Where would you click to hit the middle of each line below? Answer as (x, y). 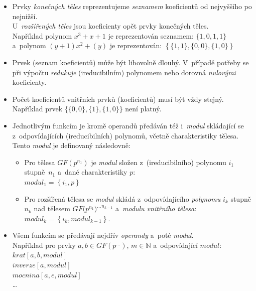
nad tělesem (52, 208)
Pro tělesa (40, 162)
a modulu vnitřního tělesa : (156, 208)
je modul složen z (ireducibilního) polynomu (159, 162)
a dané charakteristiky (92, 172)
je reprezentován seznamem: (151, 35)
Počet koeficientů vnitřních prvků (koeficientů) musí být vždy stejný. (118, 99)
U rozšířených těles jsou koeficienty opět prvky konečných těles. (110, 26)
